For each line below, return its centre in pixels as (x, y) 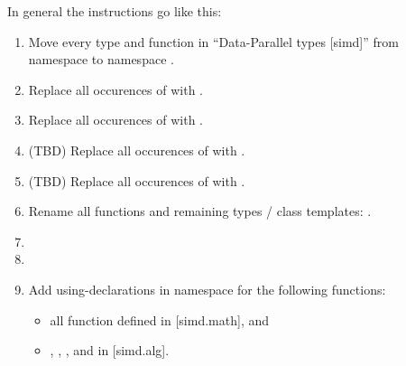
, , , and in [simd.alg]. (110, 350)
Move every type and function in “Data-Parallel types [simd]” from (213, 41)
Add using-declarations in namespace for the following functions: (207, 289)
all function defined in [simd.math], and (160, 319)
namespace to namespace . (101, 59)
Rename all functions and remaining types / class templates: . (200, 211)
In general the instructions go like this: (115, 11)
